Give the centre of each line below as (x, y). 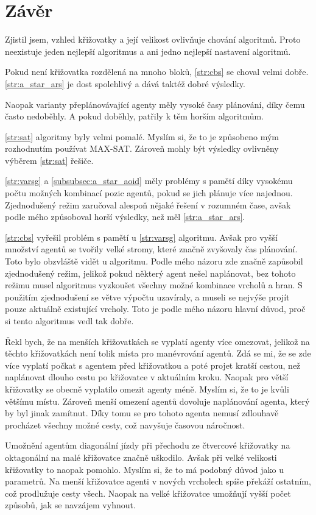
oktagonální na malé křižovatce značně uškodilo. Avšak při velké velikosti (141, 457)
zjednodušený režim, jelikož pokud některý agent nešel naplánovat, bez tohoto (150, 273)
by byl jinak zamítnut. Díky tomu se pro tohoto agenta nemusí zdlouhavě (142, 413)
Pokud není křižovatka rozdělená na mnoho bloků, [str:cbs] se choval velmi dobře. (157, 72)
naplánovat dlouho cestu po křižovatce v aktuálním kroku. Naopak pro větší (147, 377)
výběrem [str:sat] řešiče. (49, 160)
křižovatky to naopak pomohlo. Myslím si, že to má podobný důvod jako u (144, 469)
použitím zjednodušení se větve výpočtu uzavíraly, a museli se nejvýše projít (147, 297)
